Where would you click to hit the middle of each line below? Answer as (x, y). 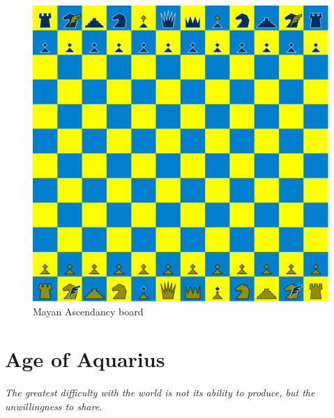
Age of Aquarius (85, 359)
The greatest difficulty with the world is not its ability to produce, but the (160, 393)
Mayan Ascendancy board (88, 311)
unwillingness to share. (54, 406)
